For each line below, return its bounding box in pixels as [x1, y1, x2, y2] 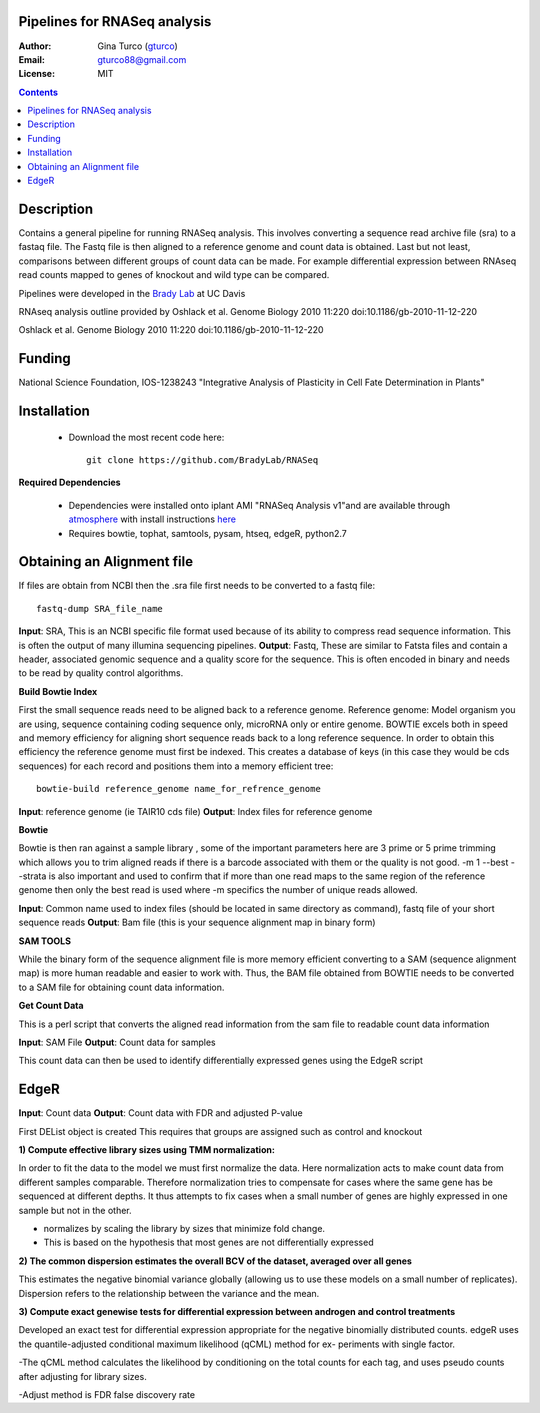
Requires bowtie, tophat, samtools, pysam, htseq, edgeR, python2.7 [68, 527, 347, 539]
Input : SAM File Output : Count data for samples [18, 1036, 216, 1048]
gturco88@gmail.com [97, 53, 187, 65]
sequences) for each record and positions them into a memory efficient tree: [18, 760, 334, 772]
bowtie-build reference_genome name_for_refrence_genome [36, 783, 322, 795]
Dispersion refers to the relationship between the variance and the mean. [18, 1287, 320, 1299]
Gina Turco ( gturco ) [97, 40, 179, 52]
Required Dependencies [18, 476, 121, 489]
